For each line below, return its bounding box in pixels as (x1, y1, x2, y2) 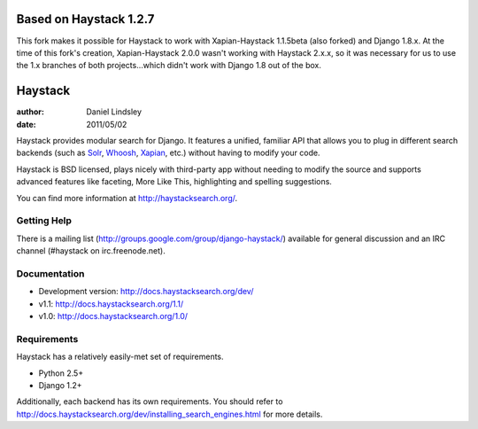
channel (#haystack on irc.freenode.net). (16, 246, 166, 256)
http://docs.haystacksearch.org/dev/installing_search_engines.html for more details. (16, 409, 323, 419)
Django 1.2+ (38, 379, 83, 390)
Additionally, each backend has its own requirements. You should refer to (16, 396, 283, 407)
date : (16, 119, 36, 129)
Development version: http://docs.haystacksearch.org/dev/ (38, 286, 254, 297)
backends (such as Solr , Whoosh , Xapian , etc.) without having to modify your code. (16, 147, 320, 159)
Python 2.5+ (38, 368, 84, 378)
